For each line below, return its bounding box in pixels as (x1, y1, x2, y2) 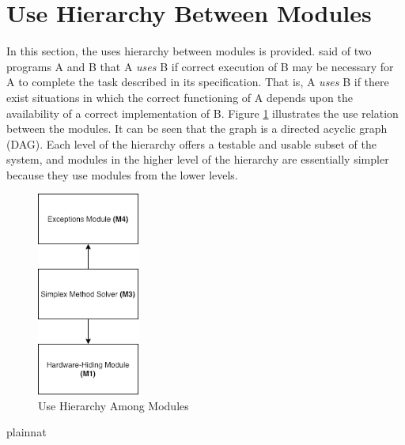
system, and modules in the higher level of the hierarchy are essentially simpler (6, 151, 389, 168)
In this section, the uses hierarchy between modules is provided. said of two (6, 43, 372, 59)
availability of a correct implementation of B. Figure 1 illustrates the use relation (6, 104, 399, 121)
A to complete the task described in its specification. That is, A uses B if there (6, 74, 389, 90)
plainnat (6, 424, 47, 440)
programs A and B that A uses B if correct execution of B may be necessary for (6, 58, 394, 74)
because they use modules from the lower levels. (6, 166, 238, 183)
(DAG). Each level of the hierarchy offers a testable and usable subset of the (6, 135, 377, 152)
